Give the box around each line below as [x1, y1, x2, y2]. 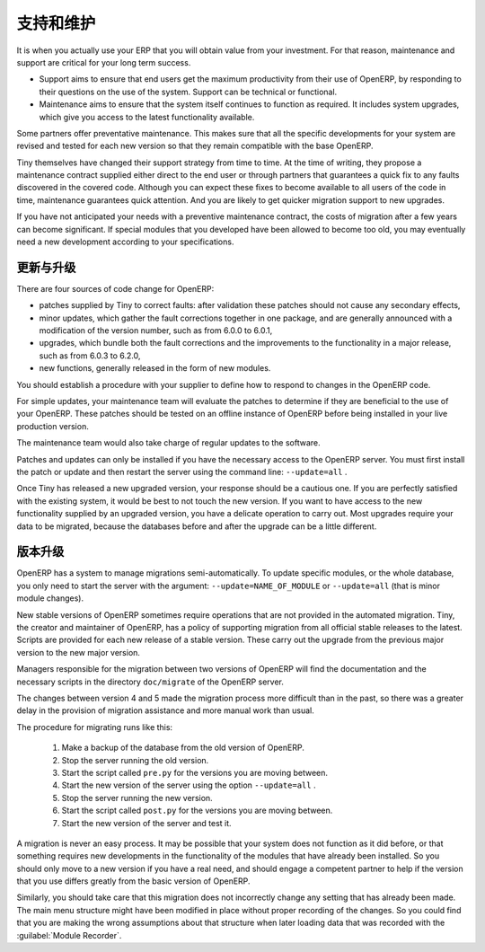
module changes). [16, 593, 84, 604]
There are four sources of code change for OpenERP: [16, 283, 215, 294]
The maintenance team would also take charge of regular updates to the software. [16, 437, 321, 448]
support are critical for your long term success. [16, 57, 191, 67]
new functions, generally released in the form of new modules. [39, 363, 271, 374]
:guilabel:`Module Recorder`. [16, 930, 122, 940]
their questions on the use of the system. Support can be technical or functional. [39, 86, 338, 97]
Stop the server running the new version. [61, 792, 213, 803]
